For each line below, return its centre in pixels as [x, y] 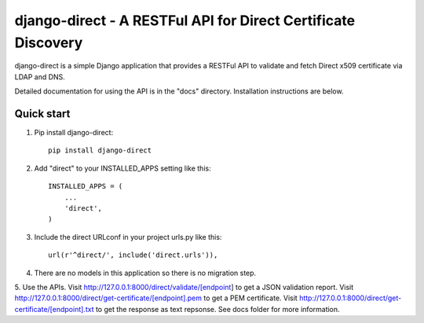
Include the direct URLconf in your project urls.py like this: [128, 237]
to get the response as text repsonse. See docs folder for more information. [218, 309]
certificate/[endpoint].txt [54, 309]
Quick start [42, 114]
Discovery [49, 42]
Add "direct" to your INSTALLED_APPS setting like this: [122, 168]
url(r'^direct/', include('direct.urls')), [133, 255]
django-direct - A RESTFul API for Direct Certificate [185, 20]
